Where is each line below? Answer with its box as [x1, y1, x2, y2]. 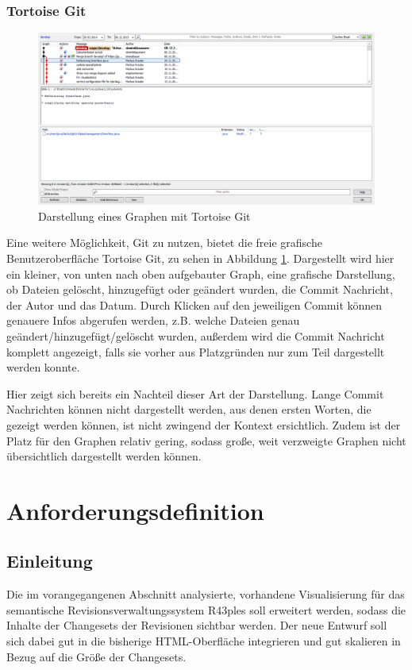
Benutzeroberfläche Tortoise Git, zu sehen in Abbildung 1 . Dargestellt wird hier [6, 249, 395, 266]
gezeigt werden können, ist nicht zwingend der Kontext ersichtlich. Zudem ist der [6, 416, 401, 433]
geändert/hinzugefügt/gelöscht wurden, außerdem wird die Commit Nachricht [6, 327, 385, 344]
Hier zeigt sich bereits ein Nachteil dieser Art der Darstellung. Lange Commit [6, 385, 384, 402]
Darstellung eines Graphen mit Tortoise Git [38, 207, 251, 224]
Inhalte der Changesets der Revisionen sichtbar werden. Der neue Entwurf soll [6, 617, 387, 633]
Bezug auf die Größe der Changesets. [6, 648, 187, 664]
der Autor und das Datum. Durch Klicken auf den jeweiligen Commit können [6, 296, 383, 313]
